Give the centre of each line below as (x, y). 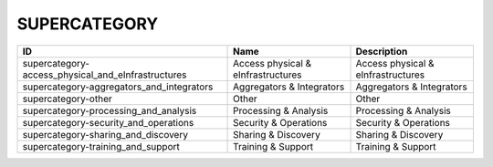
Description (382, 51)
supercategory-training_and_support (101, 146)
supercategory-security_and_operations (108, 122)
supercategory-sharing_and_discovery (105, 134)
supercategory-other (68, 99)
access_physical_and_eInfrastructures (105, 75)
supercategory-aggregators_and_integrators (118, 87)
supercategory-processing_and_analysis (110, 110)
